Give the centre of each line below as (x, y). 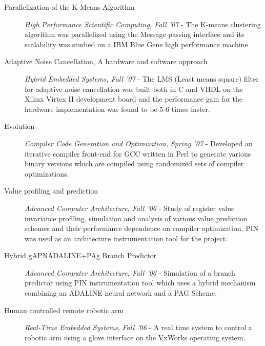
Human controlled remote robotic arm (64, 310)
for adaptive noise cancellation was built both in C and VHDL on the (134, 89)
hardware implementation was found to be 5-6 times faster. (117, 109)
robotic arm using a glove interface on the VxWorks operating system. (135, 337)
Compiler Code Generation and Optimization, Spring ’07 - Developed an (139, 143)
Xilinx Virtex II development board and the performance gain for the (134, 99)
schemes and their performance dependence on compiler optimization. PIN (142, 228)
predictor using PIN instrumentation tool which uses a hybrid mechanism (140, 283)
